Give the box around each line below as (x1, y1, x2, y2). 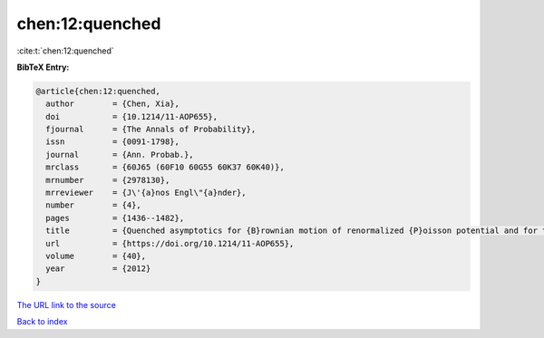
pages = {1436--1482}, (45, 213, 185, 223)
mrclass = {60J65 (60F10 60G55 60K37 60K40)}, (45, 162, 285, 172)
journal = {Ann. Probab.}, (45, 150, 194, 159)
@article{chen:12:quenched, (35, 86, 160, 96)
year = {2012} (45, 264, 151, 274)
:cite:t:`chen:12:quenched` (16, 45, 115, 56)
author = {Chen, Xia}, (45, 99, 180, 109)
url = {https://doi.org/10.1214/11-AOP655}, (45, 238, 295, 248)
